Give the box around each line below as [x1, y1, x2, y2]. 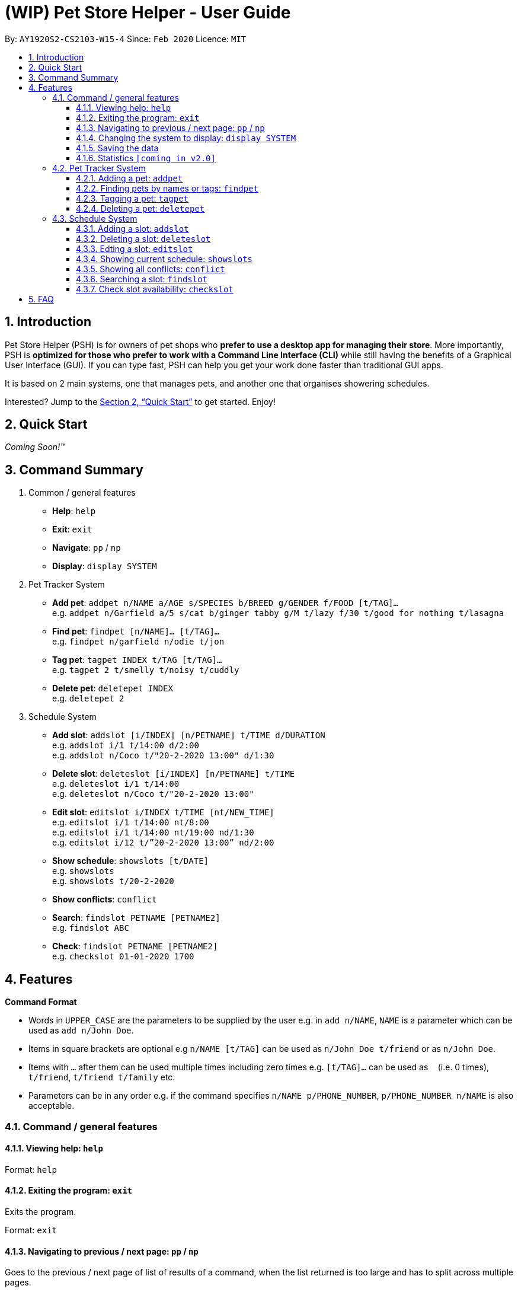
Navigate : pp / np [52, 543, 121, 553]
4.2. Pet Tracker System [52, 162, 146, 173]
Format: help [5, 1164, 57, 1175]
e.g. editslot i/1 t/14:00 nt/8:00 [52, 817, 209, 828]
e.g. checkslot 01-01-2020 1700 [52, 951, 194, 962]
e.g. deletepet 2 [52, 693, 124, 704]
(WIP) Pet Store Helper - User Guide [5, 2, 291, 23]
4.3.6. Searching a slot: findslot [76, 273, 208, 284]
